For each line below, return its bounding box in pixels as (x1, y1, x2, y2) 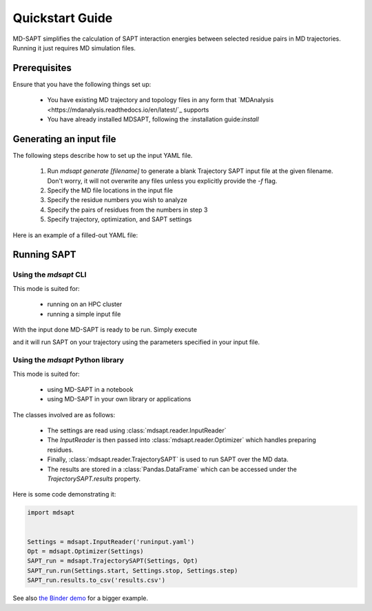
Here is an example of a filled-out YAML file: (12, 231, 138, 239)
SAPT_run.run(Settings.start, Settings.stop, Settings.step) (27, 566, 238, 574)
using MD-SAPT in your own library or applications (47, 395, 192, 403)
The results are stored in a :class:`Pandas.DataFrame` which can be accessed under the (47, 465, 298, 473)
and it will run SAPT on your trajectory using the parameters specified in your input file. (12, 338, 260, 346)
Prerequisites (12, 62, 72, 74)
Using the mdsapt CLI (12, 270, 87, 279)
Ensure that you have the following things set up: (12, 80, 152, 88)
